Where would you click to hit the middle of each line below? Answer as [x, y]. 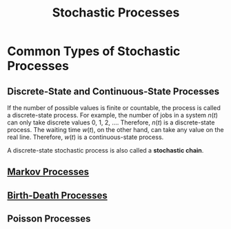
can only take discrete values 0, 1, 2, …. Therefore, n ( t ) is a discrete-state [111, 122]
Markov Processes [48, 172]
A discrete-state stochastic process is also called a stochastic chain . [106, 150]
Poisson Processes [49, 219]
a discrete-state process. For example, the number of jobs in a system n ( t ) [113, 115]
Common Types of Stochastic [94, 51]
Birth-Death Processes [58, 195]
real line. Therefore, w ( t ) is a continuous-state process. [86, 137]
